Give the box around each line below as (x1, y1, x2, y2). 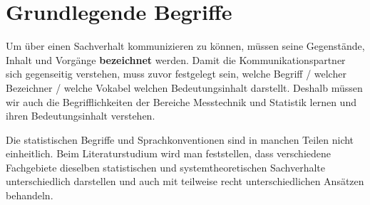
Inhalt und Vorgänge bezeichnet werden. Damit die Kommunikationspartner (6, 52, 346, 67)
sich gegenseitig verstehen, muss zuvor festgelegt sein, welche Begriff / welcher (6, 66, 346, 81)
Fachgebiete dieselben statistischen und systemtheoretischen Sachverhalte (6, 159, 325, 174)
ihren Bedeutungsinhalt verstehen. (6, 108, 155, 123)
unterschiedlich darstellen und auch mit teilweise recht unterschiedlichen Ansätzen (6, 174, 364, 189)
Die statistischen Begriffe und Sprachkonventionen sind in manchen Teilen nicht (6, 132, 354, 147)
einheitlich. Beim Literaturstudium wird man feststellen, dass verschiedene (6, 146, 331, 161)
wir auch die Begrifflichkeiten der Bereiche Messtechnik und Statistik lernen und (6, 94, 356, 109)
